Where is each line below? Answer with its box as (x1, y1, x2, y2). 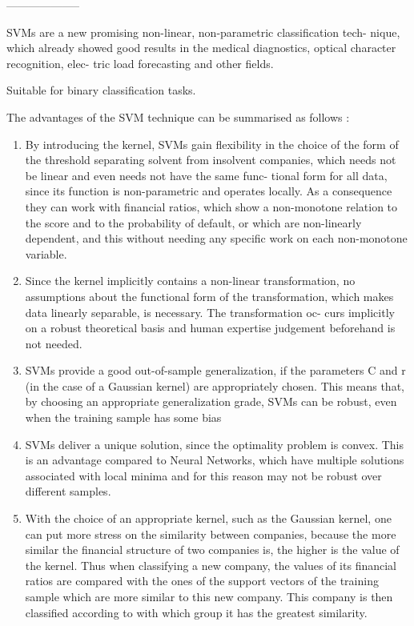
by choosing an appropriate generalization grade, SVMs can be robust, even (25, 393, 397, 410)
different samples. (25, 483, 111, 500)
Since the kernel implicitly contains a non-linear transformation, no (25, 272, 356, 289)
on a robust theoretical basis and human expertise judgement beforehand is (25, 319, 396, 336)
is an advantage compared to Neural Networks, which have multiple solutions (25, 451, 404, 468)
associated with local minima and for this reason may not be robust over (25, 467, 382, 484)
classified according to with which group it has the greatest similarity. (25, 604, 368, 620)
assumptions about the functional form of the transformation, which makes (25, 287, 394, 304)
